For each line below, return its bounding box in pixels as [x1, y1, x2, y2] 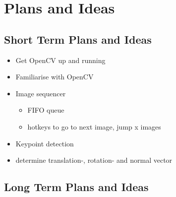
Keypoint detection [15, 138, 74, 148]
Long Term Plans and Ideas [4, 179, 149, 195]
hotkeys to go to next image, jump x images [27, 121, 161, 131]
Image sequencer [15, 88, 66, 98]
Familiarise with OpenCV [15, 71, 94, 82]
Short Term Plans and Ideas [4, 31, 152, 47]
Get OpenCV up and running [15, 55, 106, 65]
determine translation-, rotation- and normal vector [15, 155, 173, 165]
